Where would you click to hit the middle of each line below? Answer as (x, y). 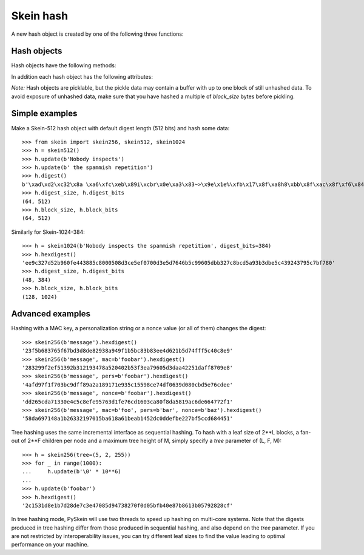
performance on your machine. (50, 545)
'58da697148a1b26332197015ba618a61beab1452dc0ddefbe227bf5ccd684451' (128, 419)
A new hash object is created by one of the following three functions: (98, 34)
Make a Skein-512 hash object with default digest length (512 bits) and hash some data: (120, 128)
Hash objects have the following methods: (64, 65)
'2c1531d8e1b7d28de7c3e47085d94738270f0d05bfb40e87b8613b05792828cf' (128, 505)
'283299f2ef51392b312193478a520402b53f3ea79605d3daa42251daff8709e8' (128, 368)
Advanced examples (51, 314)
